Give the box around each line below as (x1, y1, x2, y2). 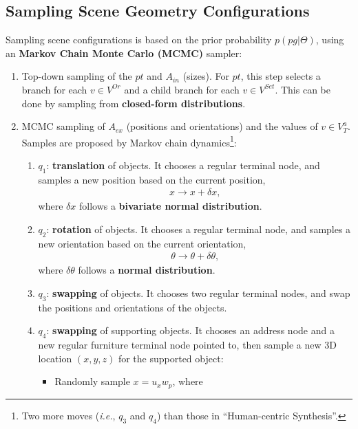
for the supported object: (118, 351, 224, 365)
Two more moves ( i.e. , (21, 408, 116, 422)
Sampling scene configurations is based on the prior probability (6, 32, 272, 47)
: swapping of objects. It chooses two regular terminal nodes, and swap (46, 286, 350, 300)
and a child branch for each (124, 82, 240, 96)
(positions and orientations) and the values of (126, 119, 318, 133)
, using (315, 32, 344, 47)
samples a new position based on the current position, (38, 172, 266, 186)
